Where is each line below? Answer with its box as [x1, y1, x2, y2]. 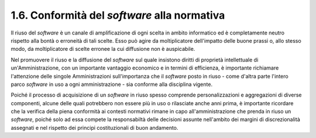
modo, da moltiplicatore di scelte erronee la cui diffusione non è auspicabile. [11, 46, 195, 53]
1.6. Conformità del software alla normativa [11, 9, 225, 22]
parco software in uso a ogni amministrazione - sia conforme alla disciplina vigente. [11, 81, 213, 88]
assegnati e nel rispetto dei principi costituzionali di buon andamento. [11, 124, 178, 131]
